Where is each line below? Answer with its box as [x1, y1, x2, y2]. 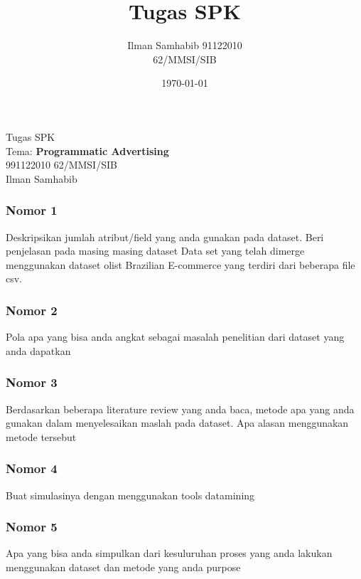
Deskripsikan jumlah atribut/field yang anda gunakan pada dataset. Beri [6, 229, 324, 244]
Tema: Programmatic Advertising [6, 143, 169, 158]
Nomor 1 [6, 201, 58, 219]
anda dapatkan [6, 343, 71, 358]
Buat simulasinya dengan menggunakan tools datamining [6, 487, 255, 502]
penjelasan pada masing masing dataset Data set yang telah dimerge [6, 243, 305, 258]
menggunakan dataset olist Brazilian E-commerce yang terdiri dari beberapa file [6, 257, 355, 272]
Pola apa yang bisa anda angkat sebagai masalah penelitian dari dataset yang [6, 329, 345, 344]
